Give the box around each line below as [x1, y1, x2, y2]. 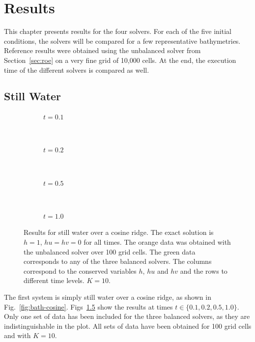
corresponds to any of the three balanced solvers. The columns [24, 256, 212, 266]
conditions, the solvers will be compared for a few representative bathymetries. [4, 35, 241, 46]
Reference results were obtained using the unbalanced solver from [4, 45, 201, 56]
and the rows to [180, 265, 227, 276]
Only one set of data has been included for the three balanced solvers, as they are [4, 311, 250, 321]
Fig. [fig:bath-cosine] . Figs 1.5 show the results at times [4, 301, 173, 312]
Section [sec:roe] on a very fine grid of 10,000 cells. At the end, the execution [4, 55, 236, 65]
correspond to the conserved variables [24, 265, 137, 276]
